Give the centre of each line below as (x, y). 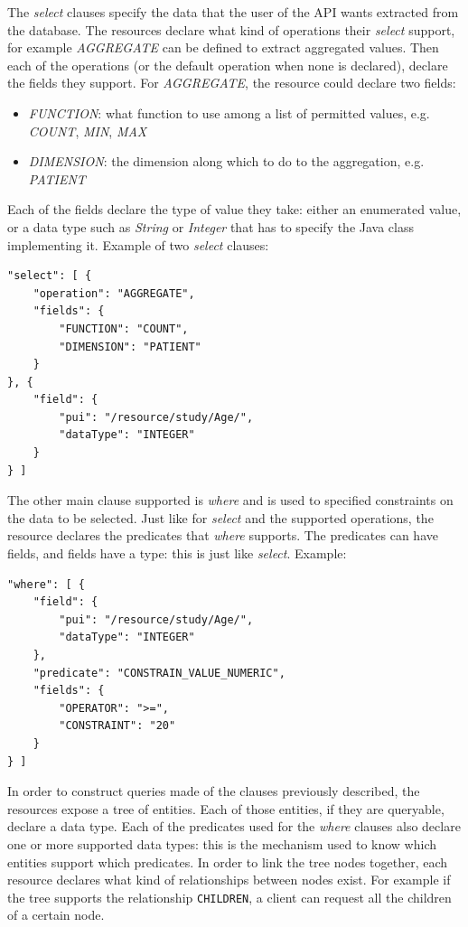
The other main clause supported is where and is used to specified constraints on (230, 500)
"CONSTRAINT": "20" (117, 726)
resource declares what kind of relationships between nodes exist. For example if (229, 880)
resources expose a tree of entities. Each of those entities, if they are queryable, (226, 808)
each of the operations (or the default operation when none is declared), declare (228, 65)
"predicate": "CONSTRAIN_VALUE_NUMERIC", (159, 673)
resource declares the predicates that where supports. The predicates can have (223, 535)
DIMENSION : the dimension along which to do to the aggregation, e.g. (226, 161)
